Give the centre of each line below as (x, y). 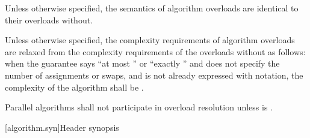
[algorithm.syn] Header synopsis (62, 127)
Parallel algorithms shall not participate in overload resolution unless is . (139, 107)
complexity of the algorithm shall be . (74, 87)
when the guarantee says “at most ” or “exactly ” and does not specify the (142, 63)
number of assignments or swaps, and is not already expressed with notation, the (154, 75)
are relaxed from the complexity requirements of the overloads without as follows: (155, 51)
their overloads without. (49, 19)
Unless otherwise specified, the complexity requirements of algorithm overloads (150, 40)
